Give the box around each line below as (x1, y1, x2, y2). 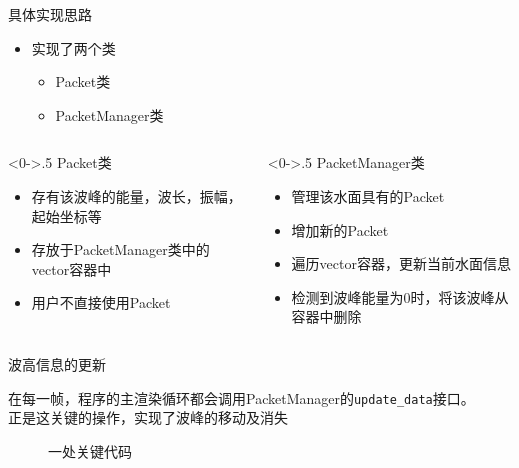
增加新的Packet (291, 219, 389, 240)
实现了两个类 (31, 37, 116, 58)
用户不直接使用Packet (31, 292, 171, 313)
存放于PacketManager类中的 (31, 239, 210, 260)
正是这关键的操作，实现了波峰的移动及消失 (8, 407, 288, 428)
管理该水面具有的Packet (291, 185, 445, 206)
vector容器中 (31, 258, 112, 279)
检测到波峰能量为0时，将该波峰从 (291, 286, 509, 307)
